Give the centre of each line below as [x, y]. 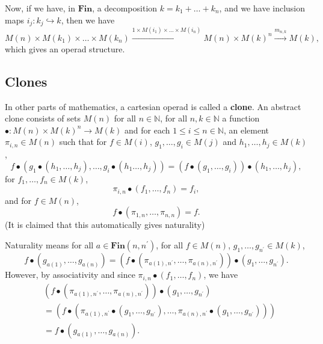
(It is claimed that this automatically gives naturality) [105, 225]
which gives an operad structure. [65, 48]
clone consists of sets [43, 118]
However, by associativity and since [70, 275]
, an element [246, 130]
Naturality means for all [49, 245]
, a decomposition [125, 8]
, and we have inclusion [262, 8]
